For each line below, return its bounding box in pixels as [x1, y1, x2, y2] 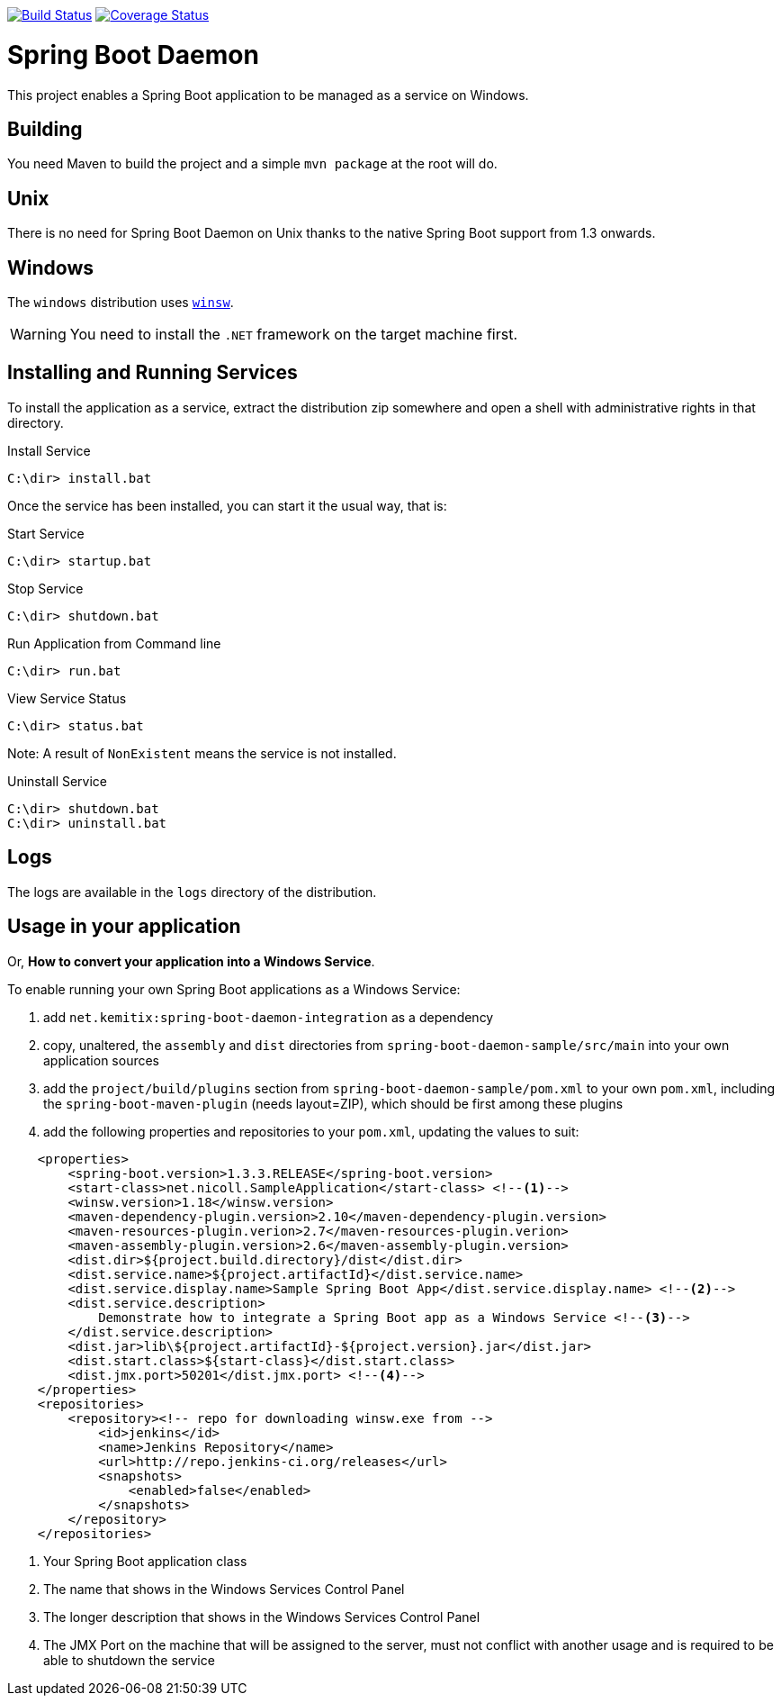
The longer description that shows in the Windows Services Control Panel [43, 1608, 480, 1625]
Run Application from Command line [7, 635, 221, 651]
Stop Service [7, 580, 84, 596]
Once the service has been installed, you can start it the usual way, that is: [7, 497, 447, 513]
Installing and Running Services [7, 361, 298, 385]
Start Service [7, 525, 85, 541]
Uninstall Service [7, 773, 108, 789]
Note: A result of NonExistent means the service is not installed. [7, 745, 397, 761]
